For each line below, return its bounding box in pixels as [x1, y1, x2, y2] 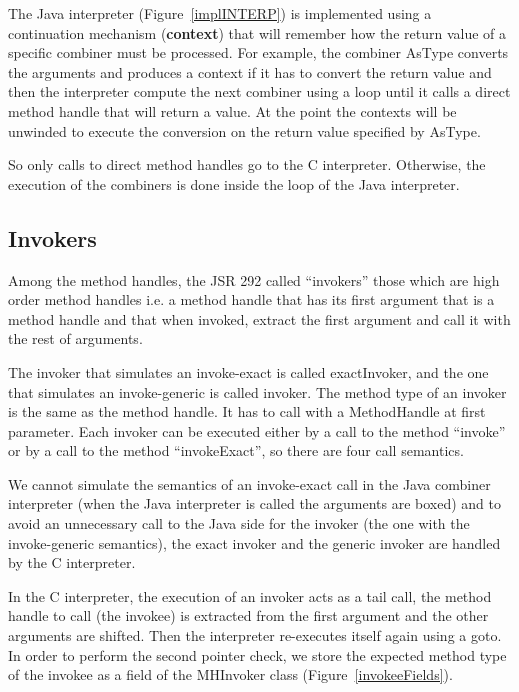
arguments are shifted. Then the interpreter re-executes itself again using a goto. [8, 625, 502, 646]
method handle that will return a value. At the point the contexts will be [8, 100, 457, 121]
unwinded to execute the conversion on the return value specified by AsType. [8, 120, 481, 141]
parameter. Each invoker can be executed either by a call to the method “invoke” [8, 420, 506, 441]
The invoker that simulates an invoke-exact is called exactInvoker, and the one [8, 361, 489, 382]
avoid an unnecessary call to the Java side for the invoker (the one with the [8, 513, 470, 534]
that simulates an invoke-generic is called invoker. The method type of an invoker [8, 381, 507, 402]
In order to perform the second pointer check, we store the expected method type [8, 644, 507, 665]
